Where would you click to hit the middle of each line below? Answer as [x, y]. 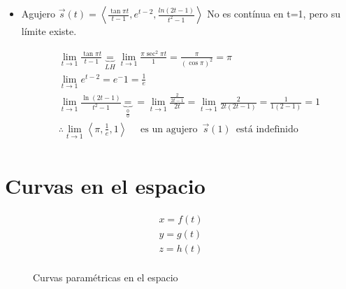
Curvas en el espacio [105, 186]
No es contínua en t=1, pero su [274, 13]
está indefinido [267, 129]
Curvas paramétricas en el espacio [106, 277]
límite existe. [49, 31]
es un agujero [169, 129]
